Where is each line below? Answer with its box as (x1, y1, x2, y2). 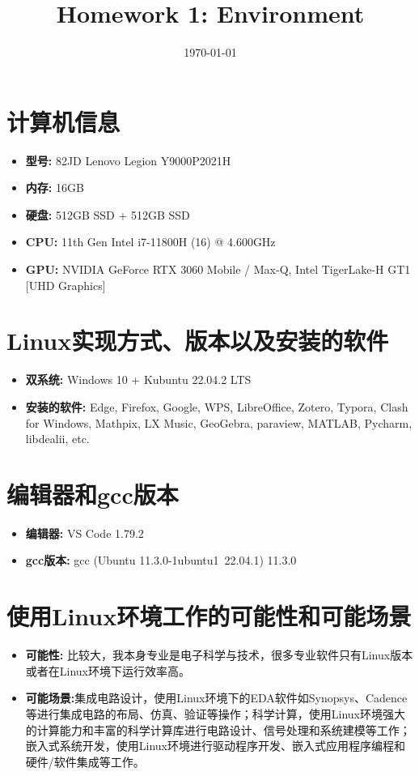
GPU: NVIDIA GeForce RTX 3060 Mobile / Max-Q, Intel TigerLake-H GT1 (25, 261, 411, 278)
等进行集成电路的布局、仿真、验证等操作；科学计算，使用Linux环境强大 (25, 705, 406, 722)
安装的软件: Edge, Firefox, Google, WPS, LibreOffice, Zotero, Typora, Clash (25, 398, 408, 415)
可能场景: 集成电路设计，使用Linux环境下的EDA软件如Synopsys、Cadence (25, 689, 408, 706)
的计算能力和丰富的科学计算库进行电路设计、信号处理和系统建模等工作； (25, 721, 411, 738)
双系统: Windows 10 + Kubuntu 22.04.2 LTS (25, 371, 252, 388)
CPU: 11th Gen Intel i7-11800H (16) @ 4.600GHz (25, 233, 276, 250)
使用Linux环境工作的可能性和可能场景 (6, 599, 412, 633)
